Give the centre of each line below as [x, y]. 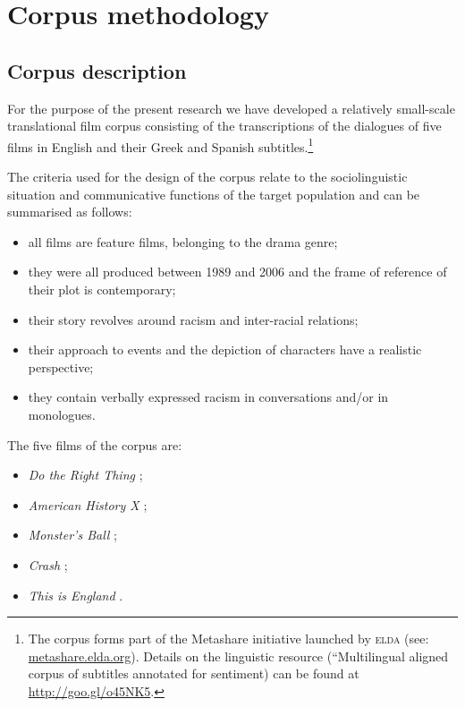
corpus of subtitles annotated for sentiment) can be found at [194, 673]
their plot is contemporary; [102, 289]
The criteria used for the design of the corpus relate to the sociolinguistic [207, 177]
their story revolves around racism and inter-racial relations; [193, 319]
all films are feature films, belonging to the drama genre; [183, 241]
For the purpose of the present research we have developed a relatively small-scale [231, 108]
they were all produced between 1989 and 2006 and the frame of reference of [237, 272]
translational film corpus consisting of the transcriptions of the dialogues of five [224, 126]
